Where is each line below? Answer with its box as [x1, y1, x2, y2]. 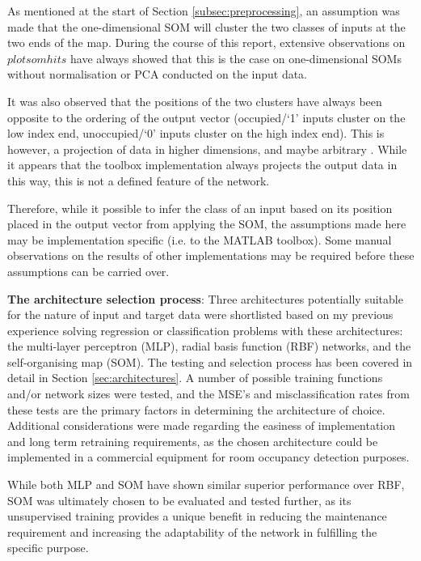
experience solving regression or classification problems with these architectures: [7, 321, 403, 338]
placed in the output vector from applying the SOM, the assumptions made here [7, 215, 406, 232]
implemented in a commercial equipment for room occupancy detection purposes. [7, 448, 410, 465]
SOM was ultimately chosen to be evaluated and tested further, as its [7, 491, 352, 508]
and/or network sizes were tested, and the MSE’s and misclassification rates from [7, 385, 410, 402]
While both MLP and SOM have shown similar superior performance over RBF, [7, 476, 405, 493]
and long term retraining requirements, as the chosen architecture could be [7, 432, 378, 449]
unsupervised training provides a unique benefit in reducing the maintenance [7, 508, 387, 525]
